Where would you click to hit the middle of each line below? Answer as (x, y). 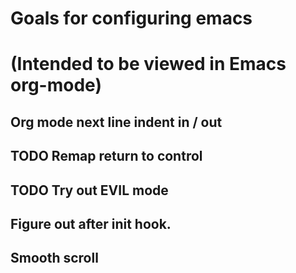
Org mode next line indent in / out (116, 122)
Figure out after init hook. (91, 223)
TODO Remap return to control (106, 156)
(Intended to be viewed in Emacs (148, 64)
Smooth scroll (54, 258)
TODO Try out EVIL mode (89, 190)
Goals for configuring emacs (131, 18)
